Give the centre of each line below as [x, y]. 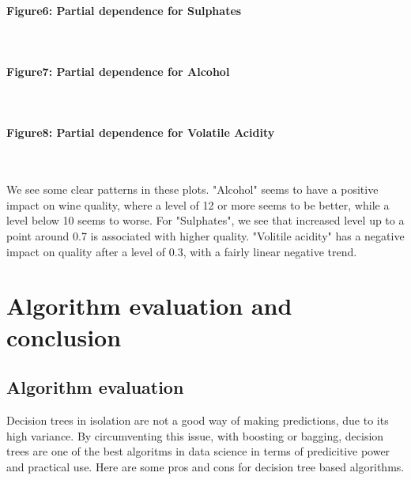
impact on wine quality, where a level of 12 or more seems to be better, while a [198, 204]
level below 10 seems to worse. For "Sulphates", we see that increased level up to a [205, 220]
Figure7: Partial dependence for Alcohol [118, 71]
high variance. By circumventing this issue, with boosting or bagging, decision [195, 435]
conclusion [64, 336]
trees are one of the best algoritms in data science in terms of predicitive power [198, 451]
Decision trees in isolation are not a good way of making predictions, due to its [198, 420]
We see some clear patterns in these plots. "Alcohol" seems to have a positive [192, 189]
